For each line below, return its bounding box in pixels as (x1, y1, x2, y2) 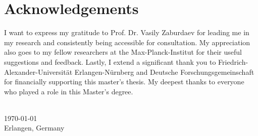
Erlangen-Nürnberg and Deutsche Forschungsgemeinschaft (74, 66, 254, 77)
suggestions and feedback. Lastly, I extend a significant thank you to (4, 56, 216, 67)
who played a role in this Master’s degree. (4, 86, 133, 96)
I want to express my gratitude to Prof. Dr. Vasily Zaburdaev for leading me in (4, 27, 249, 38)
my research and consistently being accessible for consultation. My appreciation (4, 37, 250, 47)
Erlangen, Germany (4, 122, 65, 133)
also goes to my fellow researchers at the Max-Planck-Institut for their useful (4, 47, 242, 57)
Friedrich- (218, 56, 248, 67)
